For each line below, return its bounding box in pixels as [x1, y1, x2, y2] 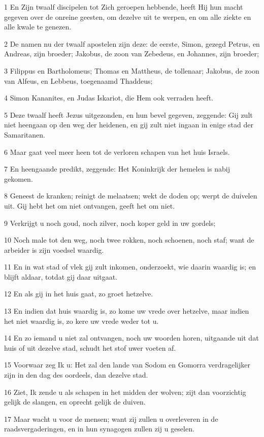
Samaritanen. [4, 129, 45, 140]
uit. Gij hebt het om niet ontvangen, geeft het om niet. [4, 200, 175, 211]
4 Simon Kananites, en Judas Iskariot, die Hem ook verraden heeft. [4, 92, 213, 103]
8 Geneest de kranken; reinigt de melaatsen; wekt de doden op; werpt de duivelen [4, 190, 257, 201]
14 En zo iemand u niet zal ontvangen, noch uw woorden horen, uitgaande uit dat [4, 332, 259, 343]
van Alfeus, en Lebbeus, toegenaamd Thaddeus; [4, 75, 153, 86]
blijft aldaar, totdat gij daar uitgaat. [4, 271, 117, 282]
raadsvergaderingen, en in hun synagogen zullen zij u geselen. [4, 423, 194, 434]
